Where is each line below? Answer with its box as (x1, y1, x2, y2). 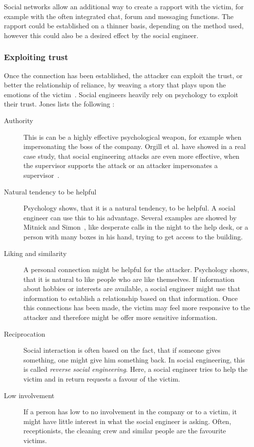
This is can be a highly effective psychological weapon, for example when (23, 131, 242, 142)
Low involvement (4, 390, 55, 400)
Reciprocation (4, 328, 45, 339)
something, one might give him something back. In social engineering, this (23, 354, 245, 364)
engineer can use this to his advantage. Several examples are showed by (23, 212, 237, 222)
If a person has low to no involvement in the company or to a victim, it (23, 406, 237, 417)
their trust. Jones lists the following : (4, 99, 115, 109)
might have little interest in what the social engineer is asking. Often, (23, 416, 232, 426)
